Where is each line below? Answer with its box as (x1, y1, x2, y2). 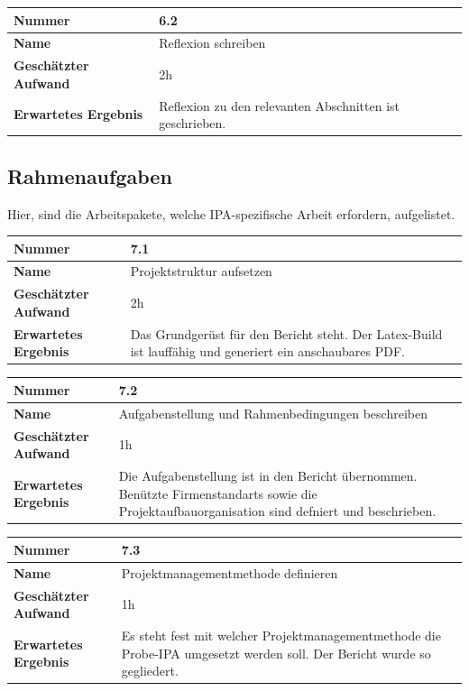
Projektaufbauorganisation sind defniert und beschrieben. (118, 502, 437, 521)
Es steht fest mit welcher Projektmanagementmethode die (121, 625, 441, 644)
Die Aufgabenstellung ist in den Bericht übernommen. (118, 466, 418, 485)
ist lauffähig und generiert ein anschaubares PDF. (130, 342, 405, 361)
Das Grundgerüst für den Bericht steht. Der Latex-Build (130, 324, 443, 343)
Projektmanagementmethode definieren (121, 563, 338, 582)
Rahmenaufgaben (7, 161, 172, 189)
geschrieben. (159, 114, 226, 133)
